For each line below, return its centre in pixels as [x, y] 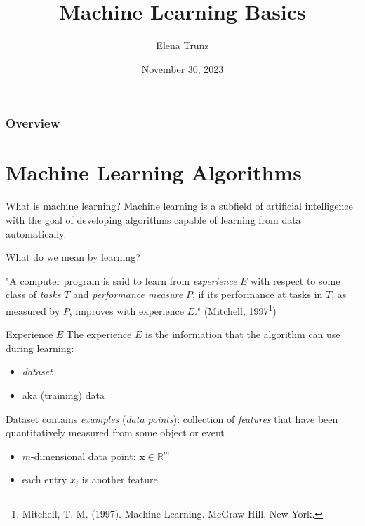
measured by [33, 310]
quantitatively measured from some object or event [115, 432]
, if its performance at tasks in [257, 294]
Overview [33, 123]
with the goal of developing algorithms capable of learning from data [153, 219]
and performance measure [128, 294]
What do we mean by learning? [73, 257]
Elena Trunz [182, 45]
